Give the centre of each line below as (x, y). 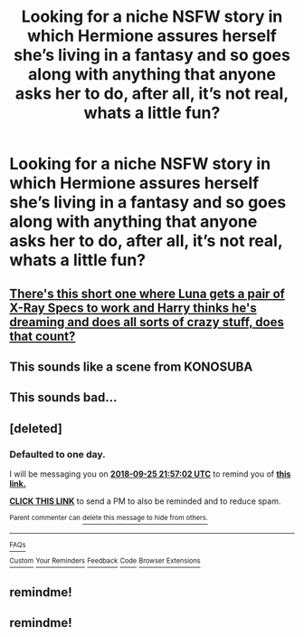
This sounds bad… (63, 397)
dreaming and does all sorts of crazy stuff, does (147, 322)
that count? (43, 336)
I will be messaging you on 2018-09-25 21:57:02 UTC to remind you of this (150, 474)
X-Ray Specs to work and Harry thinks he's (133, 308)
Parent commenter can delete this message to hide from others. (109, 518)
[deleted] (36, 428)
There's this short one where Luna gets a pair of (147, 293)
